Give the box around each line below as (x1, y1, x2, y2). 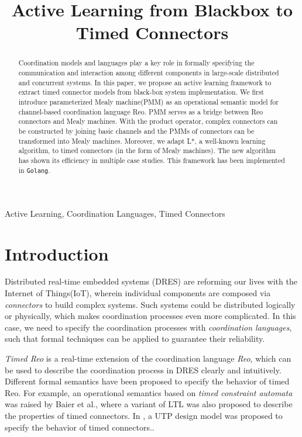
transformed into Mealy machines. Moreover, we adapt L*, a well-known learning (18, 136, 266, 145)
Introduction (5, 241, 109, 265)
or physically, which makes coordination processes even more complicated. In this (5, 310, 296, 322)
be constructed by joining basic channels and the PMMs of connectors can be (18, 126, 255, 136)
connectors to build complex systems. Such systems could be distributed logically (5, 298, 296, 310)
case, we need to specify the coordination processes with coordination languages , (5, 321, 292, 333)
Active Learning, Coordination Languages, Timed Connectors (5, 207, 225, 219)
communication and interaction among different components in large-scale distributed (18, 68, 279, 78)
